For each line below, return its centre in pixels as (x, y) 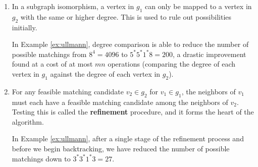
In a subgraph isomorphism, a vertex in (73, 6)
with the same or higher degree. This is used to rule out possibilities (126, 16)
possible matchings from (49, 54)
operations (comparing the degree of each (171, 64)
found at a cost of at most (52, 64)
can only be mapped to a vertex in (198, 6)
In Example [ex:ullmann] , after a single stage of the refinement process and (128, 138)
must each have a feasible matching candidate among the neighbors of (120, 102)
